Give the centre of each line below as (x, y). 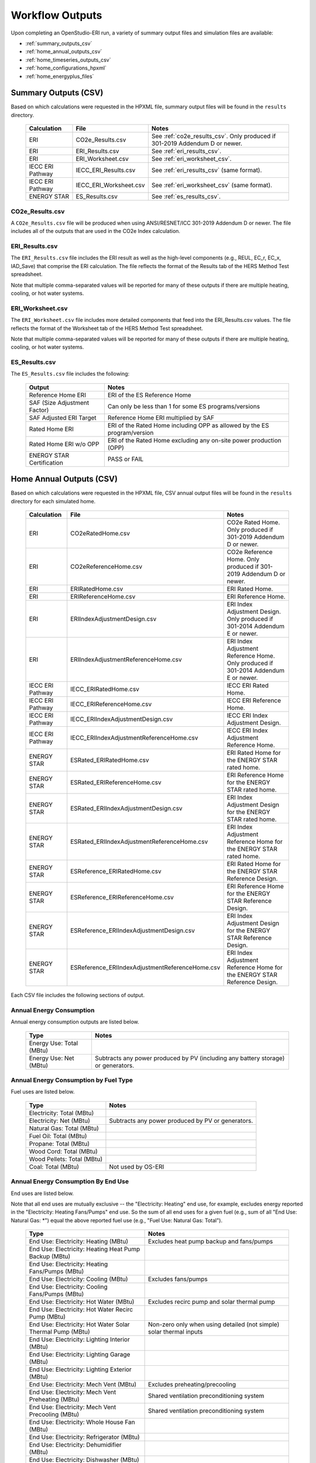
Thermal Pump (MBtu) (59, 1332)
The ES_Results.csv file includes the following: (70, 374)
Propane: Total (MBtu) (59, 1143)
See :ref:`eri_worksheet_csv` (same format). (212, 186)
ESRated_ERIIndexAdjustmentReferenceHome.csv (139, 842)
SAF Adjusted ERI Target (63, 417)
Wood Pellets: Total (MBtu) (66, 1159)
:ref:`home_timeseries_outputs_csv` (68, 60)
